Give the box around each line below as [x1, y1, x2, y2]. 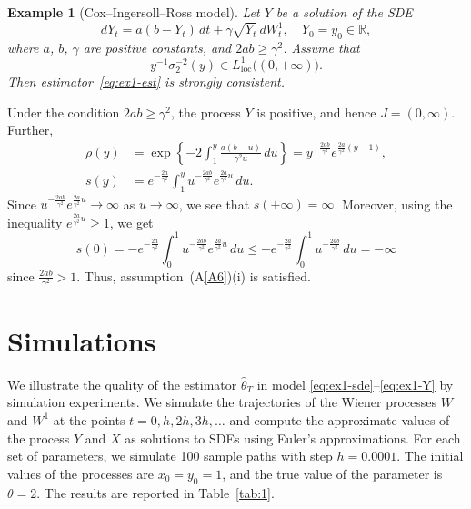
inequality [7, 212, 63, 231]
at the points [53, 410, 125, 429]
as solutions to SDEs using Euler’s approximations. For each [125, 428, 461, 447]
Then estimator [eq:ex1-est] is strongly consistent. [7, 72, 285, 91]
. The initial [396, 446, 464, 465]
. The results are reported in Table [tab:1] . [36, 483, 275, 502]
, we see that [178, 194, 250, 213]
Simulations [7, 321, 156, 359]
